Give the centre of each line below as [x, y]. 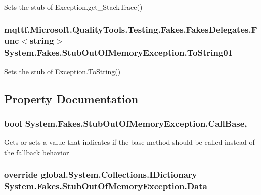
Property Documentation [71, 98]
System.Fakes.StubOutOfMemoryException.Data [106, 186]
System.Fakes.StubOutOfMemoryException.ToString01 [119, 52]
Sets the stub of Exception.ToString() [62, 71]
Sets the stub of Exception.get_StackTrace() [73, 7]
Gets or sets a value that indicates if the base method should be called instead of [129, 142]
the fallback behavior [37, 152]
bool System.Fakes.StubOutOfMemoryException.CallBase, [126, 123]
